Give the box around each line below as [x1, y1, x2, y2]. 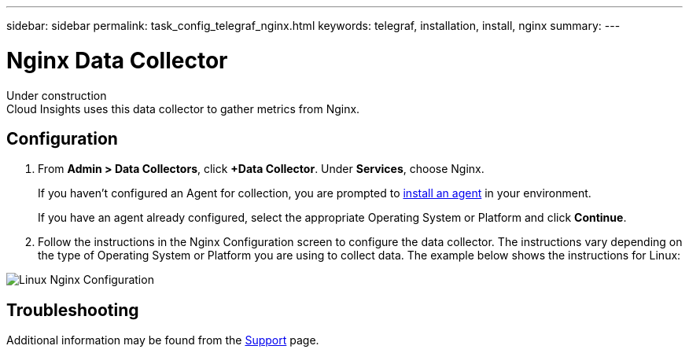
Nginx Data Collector [6, 46, 228, 74]
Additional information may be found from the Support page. [6, 333, 319, 347]
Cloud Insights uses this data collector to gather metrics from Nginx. [6, 101, 360, 116]
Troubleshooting [6, 300, 139, 320]
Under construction [6, 88, 107, 102]
